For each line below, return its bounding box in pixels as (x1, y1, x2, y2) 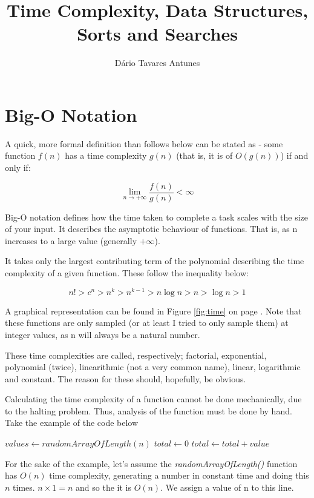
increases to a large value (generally (5, 234, 137, 247)
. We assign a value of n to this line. (160, 480, 294, 493)
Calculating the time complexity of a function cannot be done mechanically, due (5, 393, 302, 405)
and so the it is (76, 480, 131, 493)
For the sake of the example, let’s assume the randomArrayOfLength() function (5, 457, 298, 470)
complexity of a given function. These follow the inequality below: (5, 267, 249, 279)
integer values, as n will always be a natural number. (5, 328, 200, 340)
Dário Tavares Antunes (114, 56, 200, 69)
